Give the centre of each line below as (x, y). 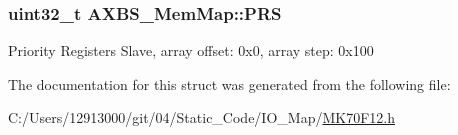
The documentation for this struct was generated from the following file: (229, 83)
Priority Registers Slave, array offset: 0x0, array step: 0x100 (191, 50)
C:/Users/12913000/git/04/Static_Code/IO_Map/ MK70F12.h (201, 117)
